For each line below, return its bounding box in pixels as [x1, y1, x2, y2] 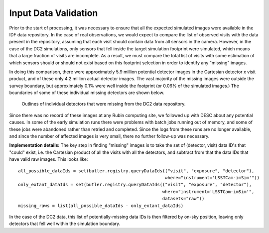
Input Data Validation [9, 7, 98, 18]
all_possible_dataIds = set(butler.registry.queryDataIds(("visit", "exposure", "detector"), [18, 168, 255, 174]
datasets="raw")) [162, 196, 205, 202]
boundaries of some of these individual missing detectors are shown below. [9, 90, 164, 96]
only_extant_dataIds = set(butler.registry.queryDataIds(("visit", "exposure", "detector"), [18, 182, 252, 188]
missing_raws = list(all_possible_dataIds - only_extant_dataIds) [18, 203, 184, 209]
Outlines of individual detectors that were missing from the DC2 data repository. [21, 101, 186, 107]
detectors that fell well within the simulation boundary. [9, 221, 121, 227]
